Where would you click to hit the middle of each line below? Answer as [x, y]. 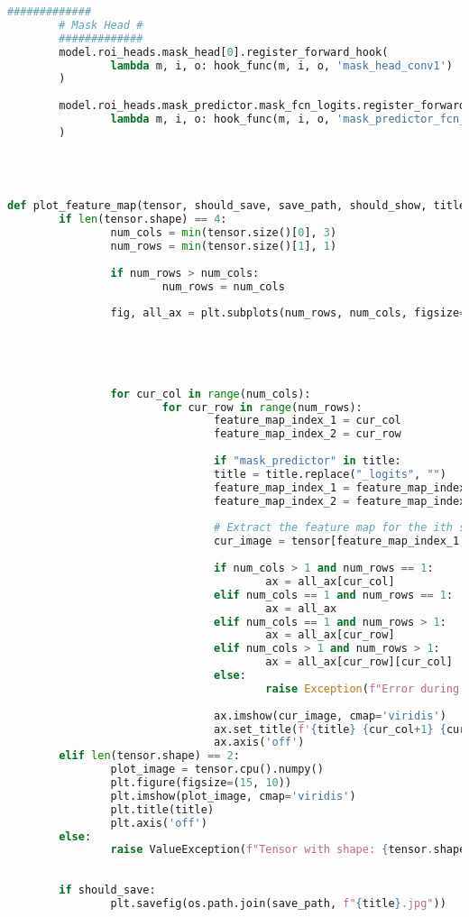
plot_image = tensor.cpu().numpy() [217, 770]
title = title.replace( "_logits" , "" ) [330, 474]
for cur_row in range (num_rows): [262, 407]
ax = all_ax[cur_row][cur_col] [359, 662]
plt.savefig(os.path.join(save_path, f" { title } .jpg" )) [278, 903]
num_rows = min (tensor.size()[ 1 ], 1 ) [224, 246]
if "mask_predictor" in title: [308, 461]
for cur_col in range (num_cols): [211, 394]
